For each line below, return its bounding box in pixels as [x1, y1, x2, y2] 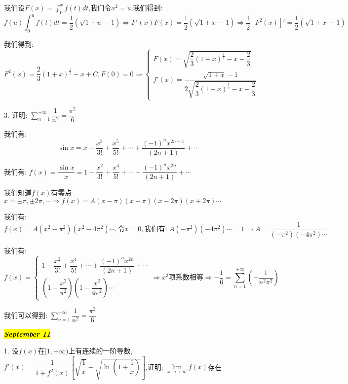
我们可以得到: [4, 310, 47, 320]
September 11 [4, 329, 51, 339]
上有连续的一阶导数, [68, 345, 133, 355]
